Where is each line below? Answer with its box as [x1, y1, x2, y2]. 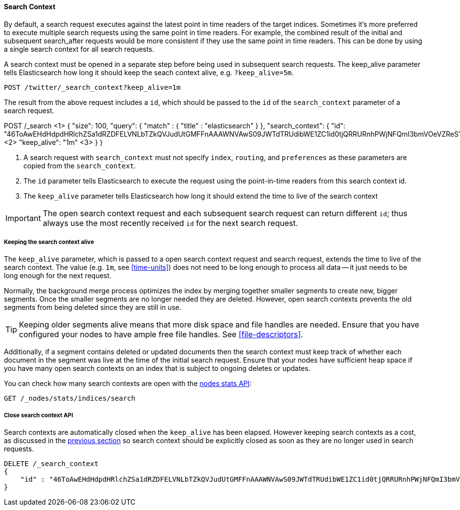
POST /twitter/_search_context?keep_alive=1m [4, 83, 181, 91]
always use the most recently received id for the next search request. [42, 218, 298, 228]
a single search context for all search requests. [4, 44, 154, 53]
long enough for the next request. [4, 271, 112, 280]
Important [5, 213, 41, 223]
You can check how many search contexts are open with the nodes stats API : [4, 379, 252, 388]
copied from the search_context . [23, 161, 136, 170]
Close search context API [4, 411, 73, 419]
